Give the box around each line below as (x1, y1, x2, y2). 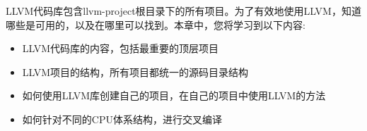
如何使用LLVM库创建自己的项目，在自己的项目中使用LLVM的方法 (22, 88, 326, 103)
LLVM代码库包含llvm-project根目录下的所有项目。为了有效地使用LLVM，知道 (6, 4, 361, 18)
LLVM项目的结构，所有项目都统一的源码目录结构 (22, 64, 249, 79)
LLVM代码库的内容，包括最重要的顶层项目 (22, 41, 219, 56)
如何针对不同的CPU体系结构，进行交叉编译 (22, 111, 222, 126)
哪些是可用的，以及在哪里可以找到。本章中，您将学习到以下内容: (6, 17, 305, 32)
